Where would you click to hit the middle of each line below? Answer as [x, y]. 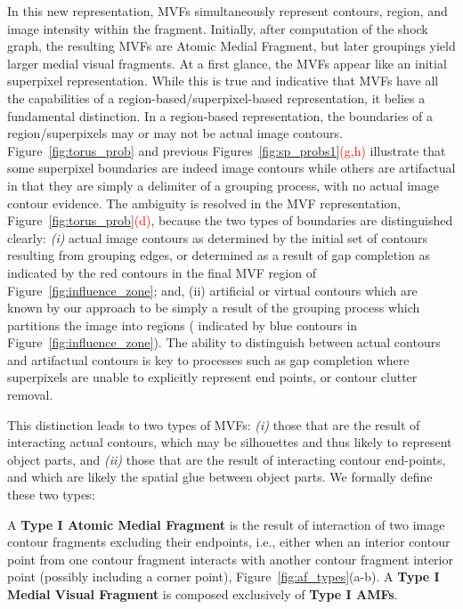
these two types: [51, 495]
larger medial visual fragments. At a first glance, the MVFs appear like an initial [227, 63]
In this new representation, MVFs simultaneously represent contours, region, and [227, 11]
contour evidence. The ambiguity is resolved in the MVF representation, [204, 203]
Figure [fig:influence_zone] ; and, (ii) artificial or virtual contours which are [212, 290]
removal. [30, 395]
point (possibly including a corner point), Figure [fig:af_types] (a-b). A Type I [223, 577]
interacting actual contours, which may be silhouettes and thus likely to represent [230, 442]
